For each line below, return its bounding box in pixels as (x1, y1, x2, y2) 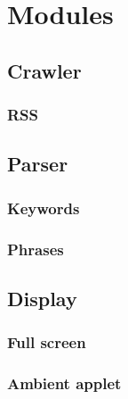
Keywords (7, 196, 80, 219)
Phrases (7, 237, 64, 260)
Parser (7, 150, 68, 178)
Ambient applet (7, 372, 122, 395)
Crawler (7, 56, 82, 84)
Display (7, 284, 77, 312)
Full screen (7, 331, 86, 353)
